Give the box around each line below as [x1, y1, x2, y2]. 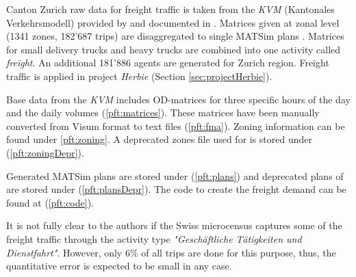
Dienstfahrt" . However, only [6, 245, 123, 259]
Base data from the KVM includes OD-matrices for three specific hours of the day [6, 92, 351, 106]
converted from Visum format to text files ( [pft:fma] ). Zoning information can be [6, 118, 345, 133]
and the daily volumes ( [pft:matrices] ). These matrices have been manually [6, 105, 320, 120]
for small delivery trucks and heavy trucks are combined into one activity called [6, 42, 341, 56]
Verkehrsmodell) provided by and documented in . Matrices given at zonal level [6, 15, 340, 29]
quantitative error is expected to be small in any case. [6, 259, 232, 273]
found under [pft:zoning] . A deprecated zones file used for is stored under [6, 132, 313, 146]
